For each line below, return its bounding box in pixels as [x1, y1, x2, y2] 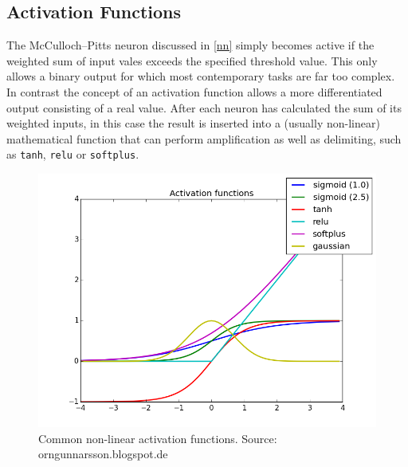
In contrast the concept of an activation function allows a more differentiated [6, 83, 382, 100]
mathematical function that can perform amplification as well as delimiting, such [6, 130, 402, 147]
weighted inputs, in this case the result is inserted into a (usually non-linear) [6, 115, 380, 131]
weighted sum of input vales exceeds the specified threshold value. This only [6, 52, 378, 69]
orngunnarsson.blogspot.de [38, 445, 168, 462]
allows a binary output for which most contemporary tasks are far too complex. [6, 68, 395, 84]
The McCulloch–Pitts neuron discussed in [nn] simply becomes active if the [6, 37, 375, 53]
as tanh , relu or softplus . [6, 146, 139, 163]
